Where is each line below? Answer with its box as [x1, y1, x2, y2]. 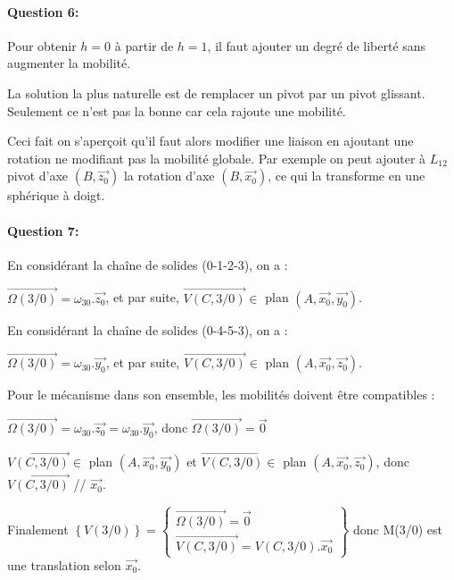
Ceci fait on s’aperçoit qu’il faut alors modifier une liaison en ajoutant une [7, 131, 414, 150]
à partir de [114, 36, 174, 55]
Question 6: [7, 2, 79, 21]
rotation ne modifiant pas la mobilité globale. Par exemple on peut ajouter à [7, 148, 426, 167]
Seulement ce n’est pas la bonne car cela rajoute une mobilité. [7, 101, 346, 120]
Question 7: [7, 221, 79, 240]
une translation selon [7, 556, 121, 575]
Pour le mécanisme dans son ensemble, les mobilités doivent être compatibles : [7, 385, 435, 404]
